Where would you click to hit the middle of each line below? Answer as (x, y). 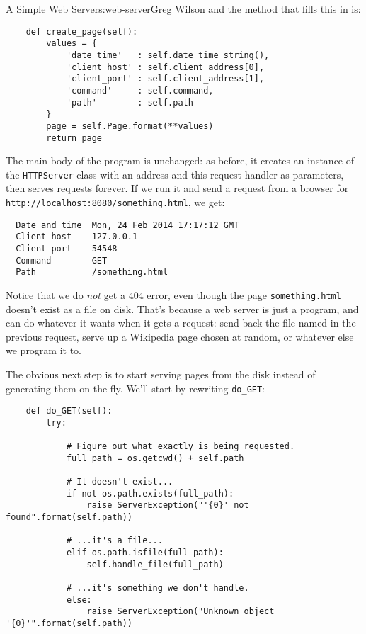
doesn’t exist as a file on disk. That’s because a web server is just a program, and (182, 308)
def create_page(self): (82, 32)
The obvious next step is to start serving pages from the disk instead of (161, 374)
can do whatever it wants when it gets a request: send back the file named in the (181, 323)
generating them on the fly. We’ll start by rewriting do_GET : (136, 388)
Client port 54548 (67, 248)
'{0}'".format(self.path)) (69, 624)
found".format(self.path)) (69, 517)
